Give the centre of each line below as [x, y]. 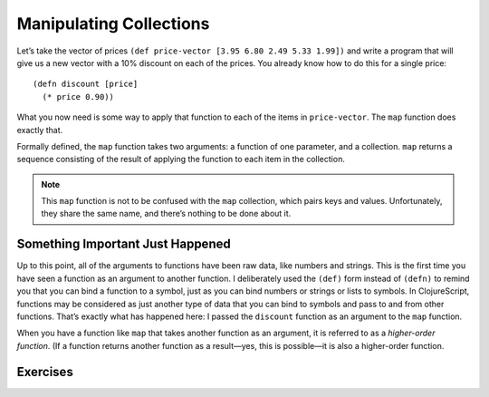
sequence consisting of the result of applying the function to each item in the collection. [181, 160]
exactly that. [40, 130]
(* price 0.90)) [78, 97]
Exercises [45, 372]
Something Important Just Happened [124, 244]
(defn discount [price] [86, 84]
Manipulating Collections [113, 24]
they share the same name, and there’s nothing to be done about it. [166, 214]
